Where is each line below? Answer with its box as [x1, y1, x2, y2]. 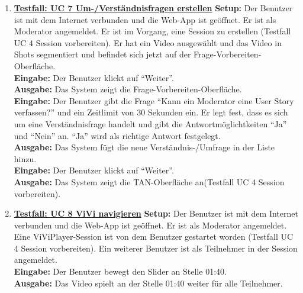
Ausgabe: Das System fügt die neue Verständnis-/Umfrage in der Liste [14, 141, 275, 153]
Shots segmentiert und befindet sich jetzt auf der [14, 48, 191, 60]
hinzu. [14, 152, 37, 165]
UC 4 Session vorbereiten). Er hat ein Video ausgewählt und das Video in [14, 36, 282, 49]
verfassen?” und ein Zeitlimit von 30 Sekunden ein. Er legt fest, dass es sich [14, 106, 288, 118]
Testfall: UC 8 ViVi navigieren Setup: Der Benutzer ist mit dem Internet [14, 207, 298, 220]
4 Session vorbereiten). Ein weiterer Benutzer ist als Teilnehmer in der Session [14, 242, 298, 254]
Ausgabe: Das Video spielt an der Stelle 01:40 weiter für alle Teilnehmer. [14, 276, 283, 289]
